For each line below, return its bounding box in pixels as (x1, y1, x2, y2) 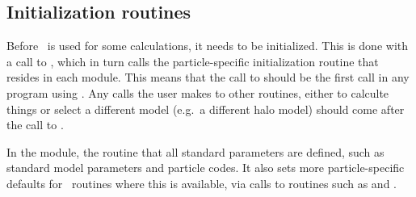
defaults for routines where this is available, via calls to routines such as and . (6, 174, 397, 191)
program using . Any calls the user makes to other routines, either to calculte (6, 84, 389, 101)
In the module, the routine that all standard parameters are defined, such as (6, 143, 384, 160)
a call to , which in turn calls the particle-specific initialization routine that (6, 52, 379, 69)
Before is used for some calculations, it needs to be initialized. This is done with (6, 37, 408, 54)
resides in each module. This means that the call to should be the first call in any (6, 69, 410, 86)
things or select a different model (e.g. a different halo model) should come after (6, 100, 405, 117)
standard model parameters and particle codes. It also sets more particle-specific (6, 159, 405, 176)
